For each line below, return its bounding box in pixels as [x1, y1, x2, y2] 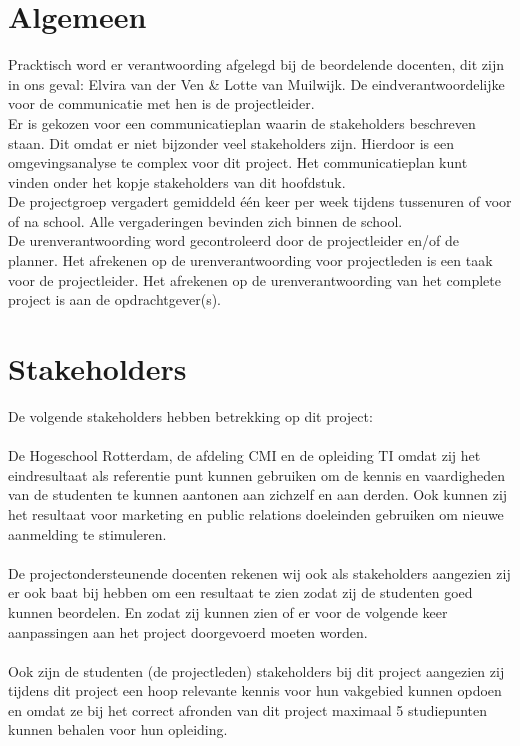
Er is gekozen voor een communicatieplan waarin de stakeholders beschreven [8, 112, 476, 133]
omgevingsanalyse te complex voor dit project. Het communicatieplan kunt [8, 152, 468, 173]
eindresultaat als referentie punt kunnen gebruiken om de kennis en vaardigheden [8, 464, 506, 485]
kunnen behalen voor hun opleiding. [8, 719, 228, 740]
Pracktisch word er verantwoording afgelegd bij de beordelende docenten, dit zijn [8, 54, 504, 75]
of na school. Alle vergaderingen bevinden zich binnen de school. [8, 210, 403, 231]
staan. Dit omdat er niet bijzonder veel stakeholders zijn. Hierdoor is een [8, 132, 454, 153]
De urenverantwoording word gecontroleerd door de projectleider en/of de [8, 230, 459, 251]
